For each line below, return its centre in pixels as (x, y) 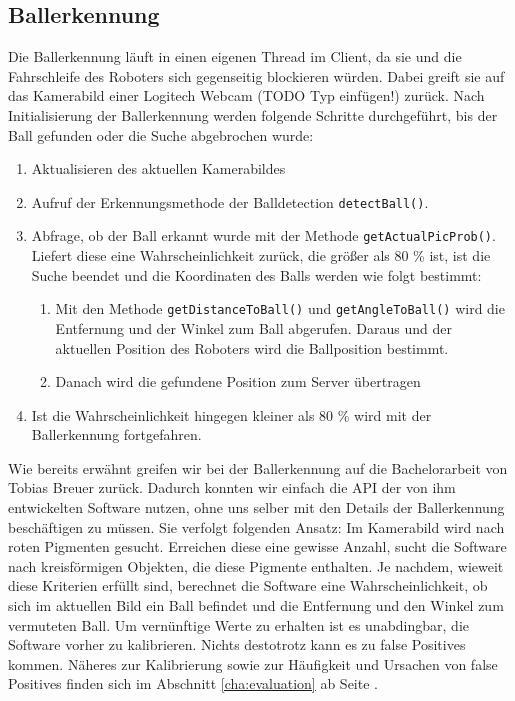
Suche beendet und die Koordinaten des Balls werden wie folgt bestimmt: (256, 274)
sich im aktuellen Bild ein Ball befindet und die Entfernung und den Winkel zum (256, 605)
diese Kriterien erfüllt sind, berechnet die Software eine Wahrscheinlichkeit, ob (248, 585)
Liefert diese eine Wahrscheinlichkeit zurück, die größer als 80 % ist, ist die (261, 255)
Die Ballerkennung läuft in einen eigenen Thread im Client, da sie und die (235, 56)
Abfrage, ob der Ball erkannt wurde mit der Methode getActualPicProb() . (263, 235)
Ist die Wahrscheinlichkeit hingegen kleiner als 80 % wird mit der (231, 414)
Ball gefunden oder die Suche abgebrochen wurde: (161, 134)
